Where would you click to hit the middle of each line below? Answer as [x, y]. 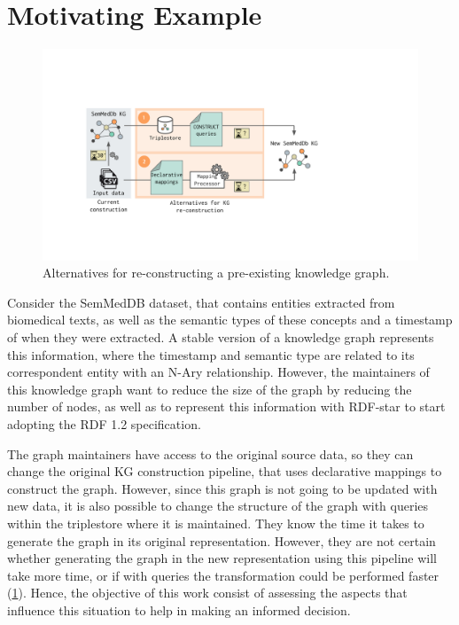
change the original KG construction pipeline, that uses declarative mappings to [225, 471]
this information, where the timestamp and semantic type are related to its [211, 354]
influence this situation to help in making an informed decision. [179, 609]
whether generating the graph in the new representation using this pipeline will [222, 558]
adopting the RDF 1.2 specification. [104, 423]
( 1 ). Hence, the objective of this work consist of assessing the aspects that [207, 593]
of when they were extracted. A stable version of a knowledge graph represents [221, 337]
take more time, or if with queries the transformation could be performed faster [223, 575]
